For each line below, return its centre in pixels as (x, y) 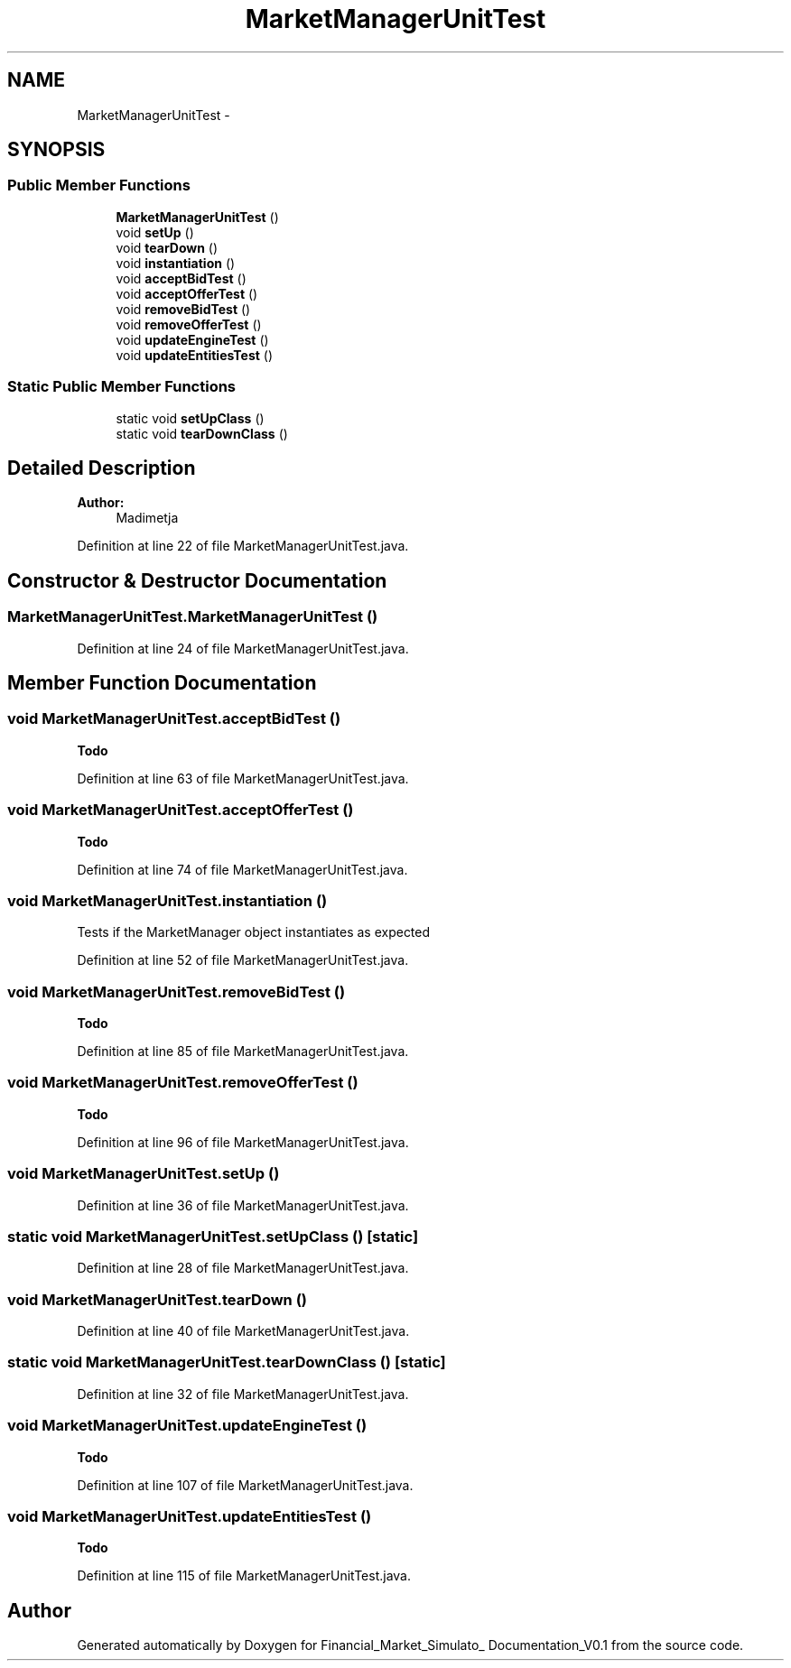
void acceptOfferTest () (187, 293)
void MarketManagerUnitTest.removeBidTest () (177, 992)
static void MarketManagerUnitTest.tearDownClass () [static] (227, 1362)
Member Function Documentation (162, 683)
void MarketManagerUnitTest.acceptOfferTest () (181, 810)
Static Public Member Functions (122, 387)
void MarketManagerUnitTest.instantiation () (168, 900)
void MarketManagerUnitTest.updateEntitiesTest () (190, 1516)
